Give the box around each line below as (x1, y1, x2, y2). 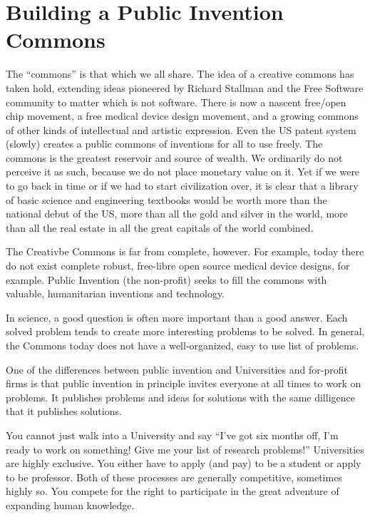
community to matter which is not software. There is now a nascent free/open (6, 94, 346, 109)
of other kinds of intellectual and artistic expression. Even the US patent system (6, 122, 356, 137)
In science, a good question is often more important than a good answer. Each (6, 309, 348, 324)
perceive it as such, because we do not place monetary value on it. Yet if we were (6, 164, 360, 179)
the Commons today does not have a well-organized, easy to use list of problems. (6, 338, 359, 352)
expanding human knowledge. (6, 497, 135, 512)
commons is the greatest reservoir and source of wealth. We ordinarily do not (6, 150, 343, 165)
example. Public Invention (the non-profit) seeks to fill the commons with (6, 272, 327, 287)
